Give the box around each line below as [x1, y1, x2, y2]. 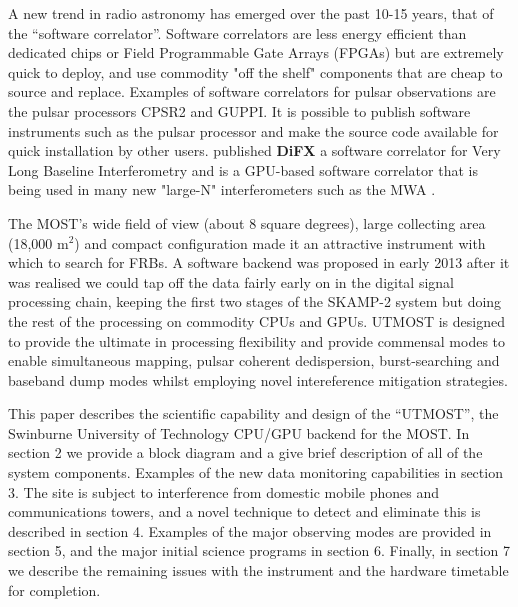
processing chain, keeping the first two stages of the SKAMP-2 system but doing [8, 291, 502, 312]
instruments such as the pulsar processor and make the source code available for [8, 120, 499, 141]
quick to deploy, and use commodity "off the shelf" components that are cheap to [8, 61, 503, 82]
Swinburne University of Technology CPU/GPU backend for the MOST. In [8, 422, 470, 443]
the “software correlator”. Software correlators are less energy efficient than [8, 22, 467, 43]
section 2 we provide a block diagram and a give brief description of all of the [8, 442, 483, 463]
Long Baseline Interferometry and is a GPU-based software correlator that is [8, 159, 478, 180]
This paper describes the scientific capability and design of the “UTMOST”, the [8, 403, 499, 424]
